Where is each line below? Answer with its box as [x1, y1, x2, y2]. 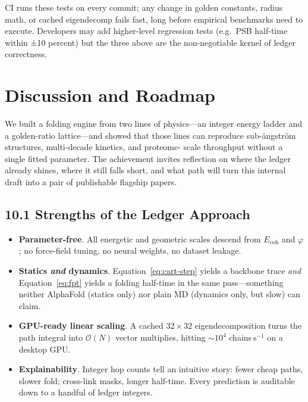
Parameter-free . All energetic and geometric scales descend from [18, 232, 261, 245]
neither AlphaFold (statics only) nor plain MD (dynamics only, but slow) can [18, 288, 300, 300]
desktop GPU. [18, 342, 71, 355]
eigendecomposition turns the [194, 319, 302, 332]
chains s [229, 331, 257, 344]
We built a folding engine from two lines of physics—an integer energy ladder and [5, 117, 303, 130]
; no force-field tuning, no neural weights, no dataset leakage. [18, 244, 241, 257]
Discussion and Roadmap [5, 83, 215, 107]
